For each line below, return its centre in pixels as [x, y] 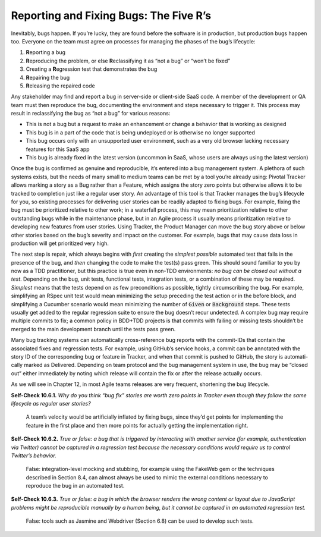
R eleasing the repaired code [60, 86]
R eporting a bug [45, 52]
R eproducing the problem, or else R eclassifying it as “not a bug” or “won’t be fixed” [128, 61]
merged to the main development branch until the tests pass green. [93, 329]
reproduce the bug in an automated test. [75, 486]
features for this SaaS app [58, 149]
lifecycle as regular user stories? [51, 403]
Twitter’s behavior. [34, 456]
